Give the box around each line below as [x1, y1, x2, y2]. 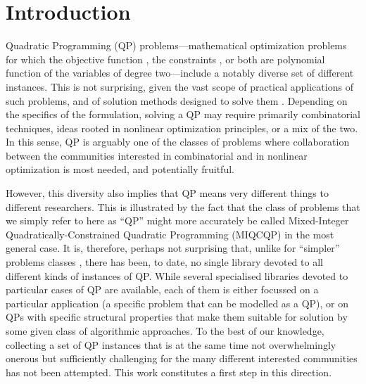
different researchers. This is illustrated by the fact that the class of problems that [6, 199, 360, 214]
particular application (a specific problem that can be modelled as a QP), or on [6, 295, 349, 310]
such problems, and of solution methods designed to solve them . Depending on [6, 93, 348, 108]
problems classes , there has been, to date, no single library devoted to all [6, 255, 323, 269]
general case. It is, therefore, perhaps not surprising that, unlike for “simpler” [6, 241, 340, 255]
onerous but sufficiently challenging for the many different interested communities [6, 351, 358, 366]
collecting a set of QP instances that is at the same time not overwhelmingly [6, 337, 336, 352]
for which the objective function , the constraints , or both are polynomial [6, 51, 325, 66]
